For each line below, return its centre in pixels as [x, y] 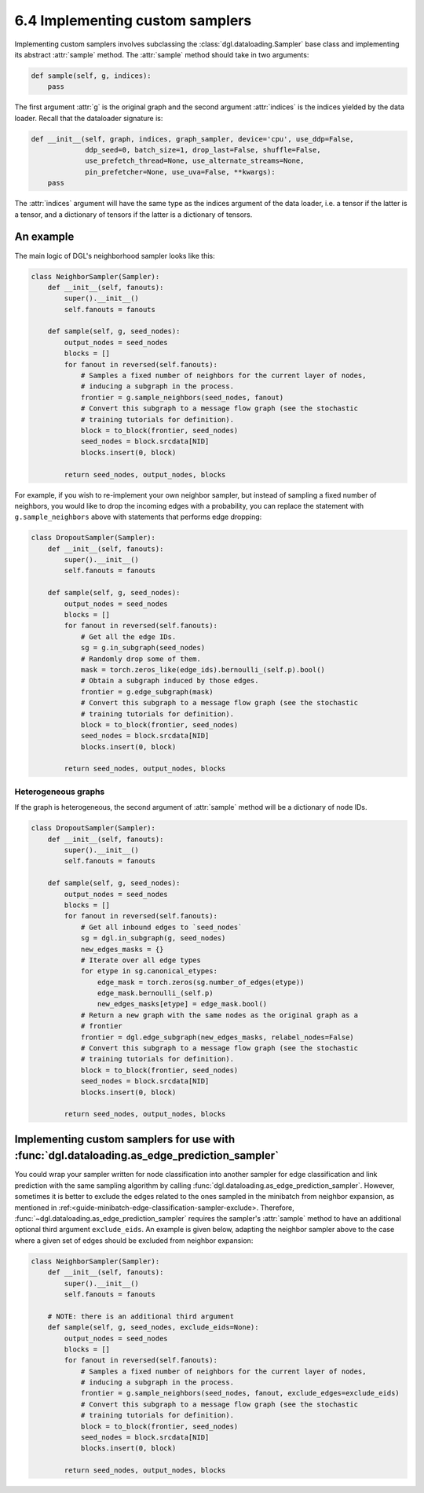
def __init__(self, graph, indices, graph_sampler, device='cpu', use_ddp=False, [193, 139]
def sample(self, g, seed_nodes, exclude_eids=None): [153, 1328]
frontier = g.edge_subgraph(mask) [147, 691]
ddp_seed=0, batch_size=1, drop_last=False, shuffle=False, [203, 150]
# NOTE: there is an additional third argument [141, 1316]
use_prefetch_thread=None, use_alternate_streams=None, [195, 161]
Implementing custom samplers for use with [125, 1139]
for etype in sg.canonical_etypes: [149, 971]
